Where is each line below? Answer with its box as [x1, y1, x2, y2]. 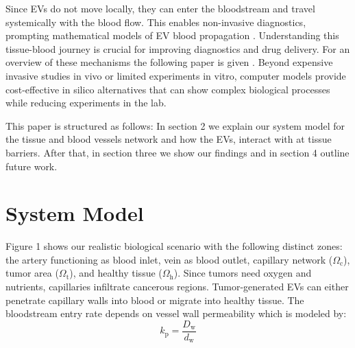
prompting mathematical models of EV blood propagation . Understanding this [5, 28, 339, 43]
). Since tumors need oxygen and [173, 266, 312, 280]
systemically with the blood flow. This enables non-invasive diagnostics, [5, 14, 306, 29]
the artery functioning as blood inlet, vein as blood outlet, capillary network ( [5, 252, 333, 266]
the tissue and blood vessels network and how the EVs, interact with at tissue [5, 132, 332, 146]
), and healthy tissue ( [69, 266, 162, 280]
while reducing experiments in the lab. [5, 95, 167, 110]
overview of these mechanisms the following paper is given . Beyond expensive [5, 55, 333, 69]
